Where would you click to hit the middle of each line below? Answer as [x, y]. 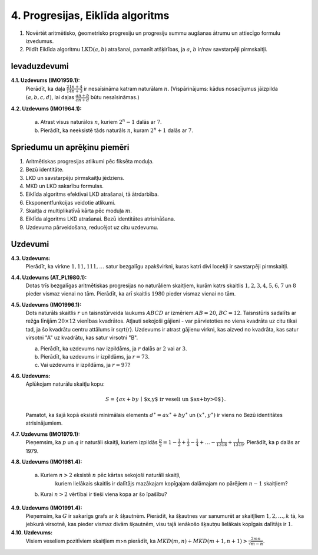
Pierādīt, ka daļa [45, 88]
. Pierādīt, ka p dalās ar [272, 442]
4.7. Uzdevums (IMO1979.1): [46, 434]
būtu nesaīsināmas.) [115, 97]
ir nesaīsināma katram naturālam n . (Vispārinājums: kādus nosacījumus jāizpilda [180, 88]
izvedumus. [40, 41]
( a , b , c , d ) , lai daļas [50, 97]
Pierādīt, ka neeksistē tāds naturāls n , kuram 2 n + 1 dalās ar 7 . [117, 130]
